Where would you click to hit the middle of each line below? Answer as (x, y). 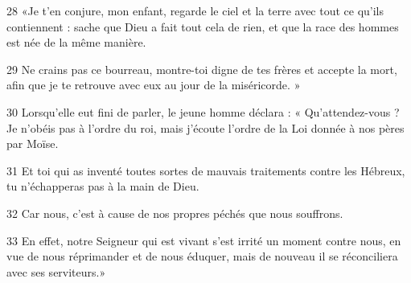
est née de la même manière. (76, 42)
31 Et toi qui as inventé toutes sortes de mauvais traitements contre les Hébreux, (206, 170)
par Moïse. (33, 144)
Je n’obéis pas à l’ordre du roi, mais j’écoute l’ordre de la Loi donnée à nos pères (205, 127)
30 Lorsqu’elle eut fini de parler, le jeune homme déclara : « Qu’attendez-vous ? (203, 111)
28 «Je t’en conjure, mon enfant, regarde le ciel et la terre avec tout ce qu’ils (195, 10)
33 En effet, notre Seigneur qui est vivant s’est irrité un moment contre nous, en (204, 240)
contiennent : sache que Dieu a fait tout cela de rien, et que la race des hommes (203, 26)
